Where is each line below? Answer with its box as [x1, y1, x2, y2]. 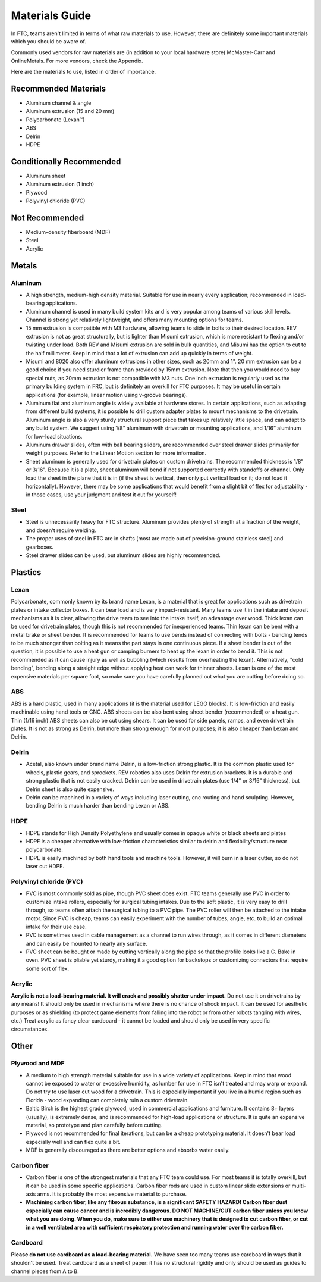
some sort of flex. [26, 965, 70, 972]
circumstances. [11, 1025, 49, 1033]
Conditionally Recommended [11, 157, 121, 167]
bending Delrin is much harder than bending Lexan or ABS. [26, 802, 170, 809]
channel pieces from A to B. [11, 1268, 80, 1275]
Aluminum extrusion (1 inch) [26, 180, 95, 187]
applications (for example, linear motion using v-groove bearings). [26, 391, 188, 398]
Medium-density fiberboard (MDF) [26, 228, 111, 235]
